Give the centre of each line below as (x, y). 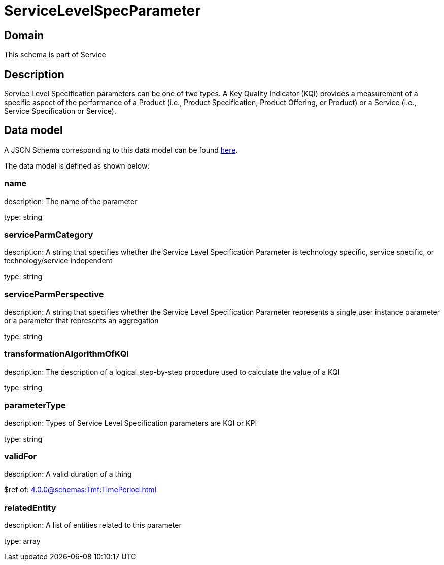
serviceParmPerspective (54, 294)
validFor (21, 456)
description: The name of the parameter (71, 201)
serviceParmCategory (49, 234)
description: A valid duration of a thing (68, 474)
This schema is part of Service (55, 55)
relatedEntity (30, 507)
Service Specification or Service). (60, 111)
